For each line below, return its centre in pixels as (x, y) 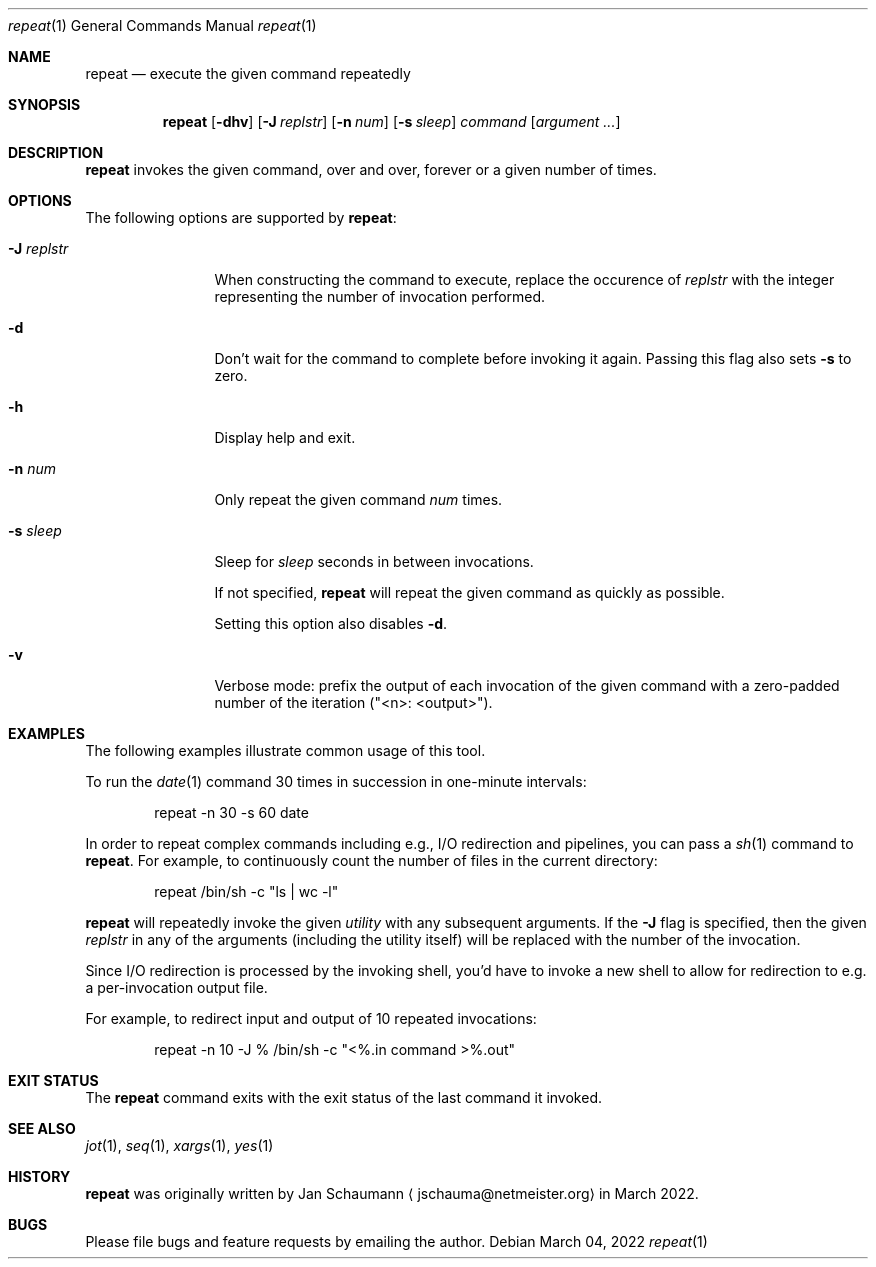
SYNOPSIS (44, 104)
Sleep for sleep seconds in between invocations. (374, 561)
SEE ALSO (42, 1128)
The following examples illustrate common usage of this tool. (285, 750)
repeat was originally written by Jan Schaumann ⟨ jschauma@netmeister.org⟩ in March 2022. (392, 1193)
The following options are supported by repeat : (241, 217)
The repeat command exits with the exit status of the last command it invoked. (343, 1097)
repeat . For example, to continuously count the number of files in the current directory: (371, 860)
